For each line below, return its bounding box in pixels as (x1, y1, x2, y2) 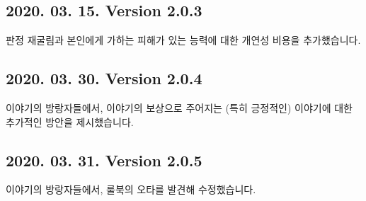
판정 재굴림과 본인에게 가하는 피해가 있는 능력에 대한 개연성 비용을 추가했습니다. (6, 33, 361, 47)
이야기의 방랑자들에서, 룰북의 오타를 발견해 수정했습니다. (6, 182, 256, 197)
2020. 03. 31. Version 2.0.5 (6, 149, 202, 171)
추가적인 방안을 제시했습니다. (6, 114, 134, 129)
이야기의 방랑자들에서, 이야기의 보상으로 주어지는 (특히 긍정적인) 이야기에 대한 (6, 100, 353, 115)
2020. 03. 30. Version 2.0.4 (6, 67, 202, 89)
